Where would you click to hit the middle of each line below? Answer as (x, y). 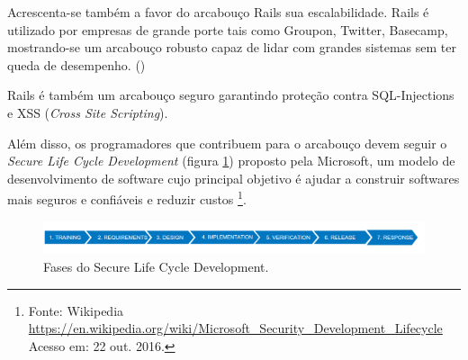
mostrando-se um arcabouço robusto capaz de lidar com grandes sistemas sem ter (232, 47)
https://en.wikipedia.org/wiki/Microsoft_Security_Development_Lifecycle (235, 328)
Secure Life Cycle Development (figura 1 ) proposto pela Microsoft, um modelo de (231, 161)
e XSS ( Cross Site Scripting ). (88, 112)
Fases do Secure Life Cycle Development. (156, 267)
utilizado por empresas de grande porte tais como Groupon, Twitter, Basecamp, (228, 29)
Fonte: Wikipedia (76, 310)
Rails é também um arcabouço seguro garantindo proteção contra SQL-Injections (231, 95)
